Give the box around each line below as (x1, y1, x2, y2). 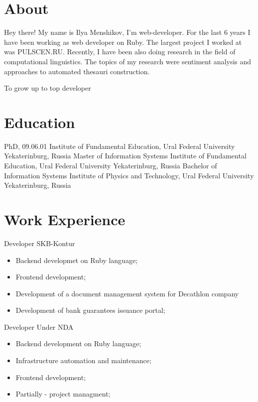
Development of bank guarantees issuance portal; (15, 305, 165, 315)
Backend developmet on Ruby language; (15, 255, 138, 265)
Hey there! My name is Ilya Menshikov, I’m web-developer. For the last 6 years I (4, 27, 251, 37)
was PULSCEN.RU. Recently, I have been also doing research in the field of (4, 46, 236, 57)
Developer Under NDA (4, 321, 74, 332)
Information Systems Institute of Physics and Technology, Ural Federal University (4, 170, 254, 180)
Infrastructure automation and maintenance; (15, 355, 151, 366)
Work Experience (4, 209, 126, 229)
